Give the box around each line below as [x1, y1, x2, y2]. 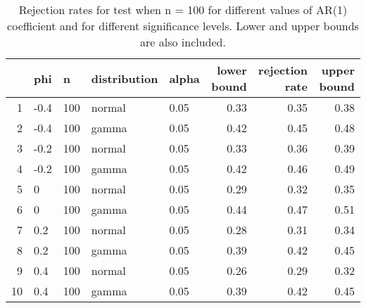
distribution [91, 70, 158, 86]
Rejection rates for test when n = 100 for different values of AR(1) [18, 1, 348, 18]
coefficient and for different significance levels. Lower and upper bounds [7, 18, 359, 34]
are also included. [140, 34, 226, 50]
